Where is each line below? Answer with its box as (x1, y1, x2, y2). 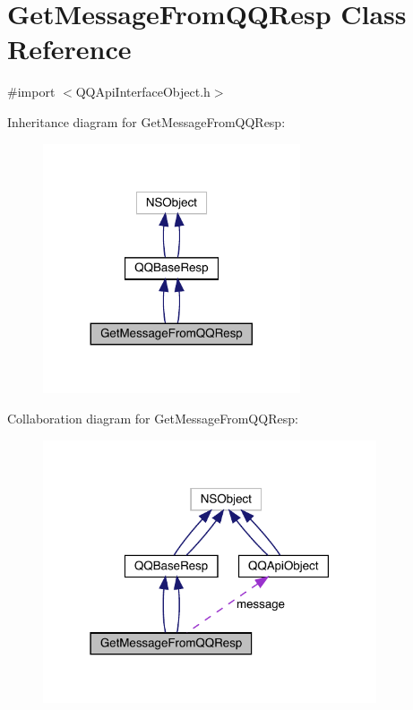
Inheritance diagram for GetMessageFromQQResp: (7, 112, 286, 131)
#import (7, 82, 56, 101)
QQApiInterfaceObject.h (75, 82, 211, 101)
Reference (7, 30, 132, 67)
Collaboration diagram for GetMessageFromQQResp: (7, 409, 298, 428)
